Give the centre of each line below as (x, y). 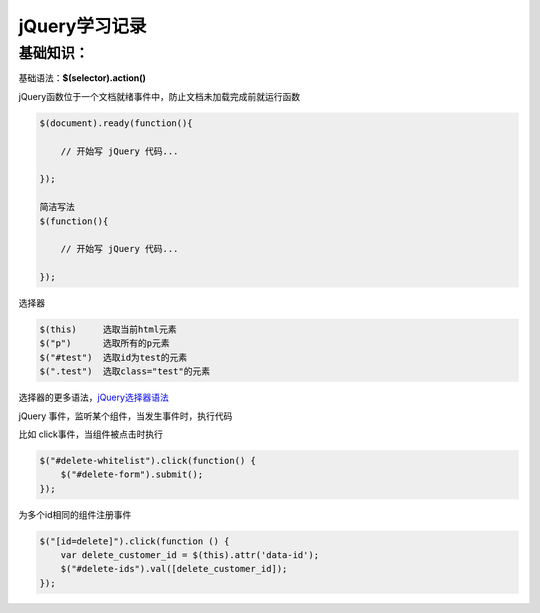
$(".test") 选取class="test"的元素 (124, 371)
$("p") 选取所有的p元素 (104, 343)
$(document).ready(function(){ (116, 123)
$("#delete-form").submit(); (132, 474)
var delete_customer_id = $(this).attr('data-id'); (190, 555)
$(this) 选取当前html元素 (108, 329)
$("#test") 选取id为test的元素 (113, 357)
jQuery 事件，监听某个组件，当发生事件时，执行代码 (125, 416)
